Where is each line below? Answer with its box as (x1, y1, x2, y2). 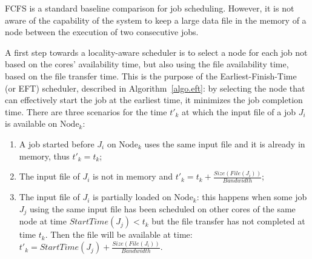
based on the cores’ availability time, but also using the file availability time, (5, 58, 289, 70)
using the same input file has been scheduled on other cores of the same (30, 202, 296, 215)
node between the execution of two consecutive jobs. (5, 25, 199, 38)
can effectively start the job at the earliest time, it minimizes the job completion (5, 93, 303, 106)
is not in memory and (93, 170, 173, 183)
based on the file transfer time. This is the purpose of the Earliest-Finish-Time (5, 69, 297, 82)
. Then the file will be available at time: (45, 228, 193, 241)
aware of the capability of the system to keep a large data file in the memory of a (5, 13, 307, 26)
